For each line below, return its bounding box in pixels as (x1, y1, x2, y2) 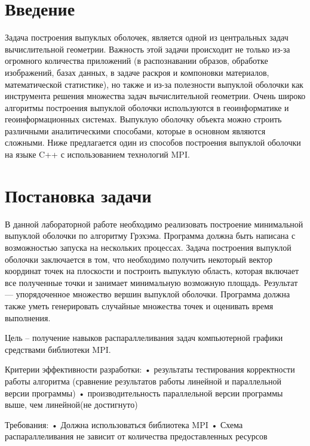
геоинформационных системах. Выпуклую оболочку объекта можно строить (5, 113, 282, 125)
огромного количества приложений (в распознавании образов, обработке (5, 54, 268, 67)
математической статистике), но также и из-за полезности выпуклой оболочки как (5, 78, 303, 90)
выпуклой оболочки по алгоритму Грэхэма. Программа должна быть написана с (5, 229, 296, 242)
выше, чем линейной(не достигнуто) (5, 398, 138, 411)
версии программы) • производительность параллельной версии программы (5, 386, 283, 399)
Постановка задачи (5, 183, 152, 207)
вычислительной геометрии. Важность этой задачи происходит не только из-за (5, 42, 290, 55)
